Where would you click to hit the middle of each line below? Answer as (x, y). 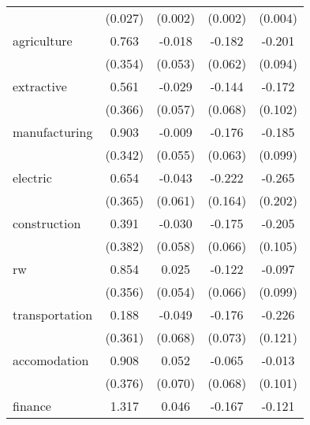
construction (47, 223)
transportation (53, 314)
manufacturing (53, 132)
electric (32, 177)
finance (32, 406)
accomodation (51, 360)
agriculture (43, 41)
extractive (40, 86)
